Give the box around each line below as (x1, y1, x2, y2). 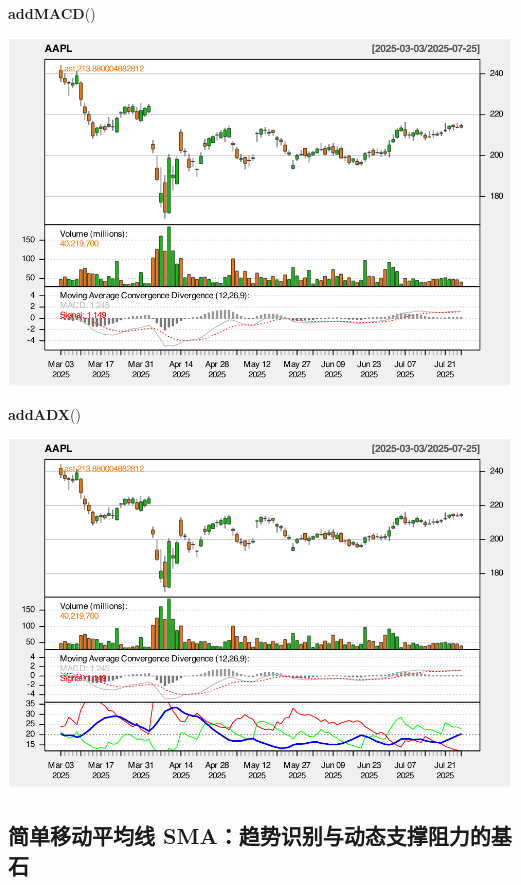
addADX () (8, 403, 81, 424)
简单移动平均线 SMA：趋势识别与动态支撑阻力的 (8, 820, 491, 851)
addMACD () (8, 3, 96, 23)
